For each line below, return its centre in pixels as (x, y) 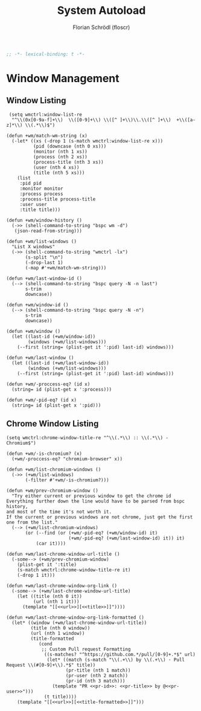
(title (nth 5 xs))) (59, 173)
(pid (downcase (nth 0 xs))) (70, 146)
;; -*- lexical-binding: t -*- (46, 54)
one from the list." (32, 522)
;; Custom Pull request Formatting (86, 649)
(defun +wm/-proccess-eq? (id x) (48, 384)
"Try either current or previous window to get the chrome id (91, 496)
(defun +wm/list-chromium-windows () (54, 469)
